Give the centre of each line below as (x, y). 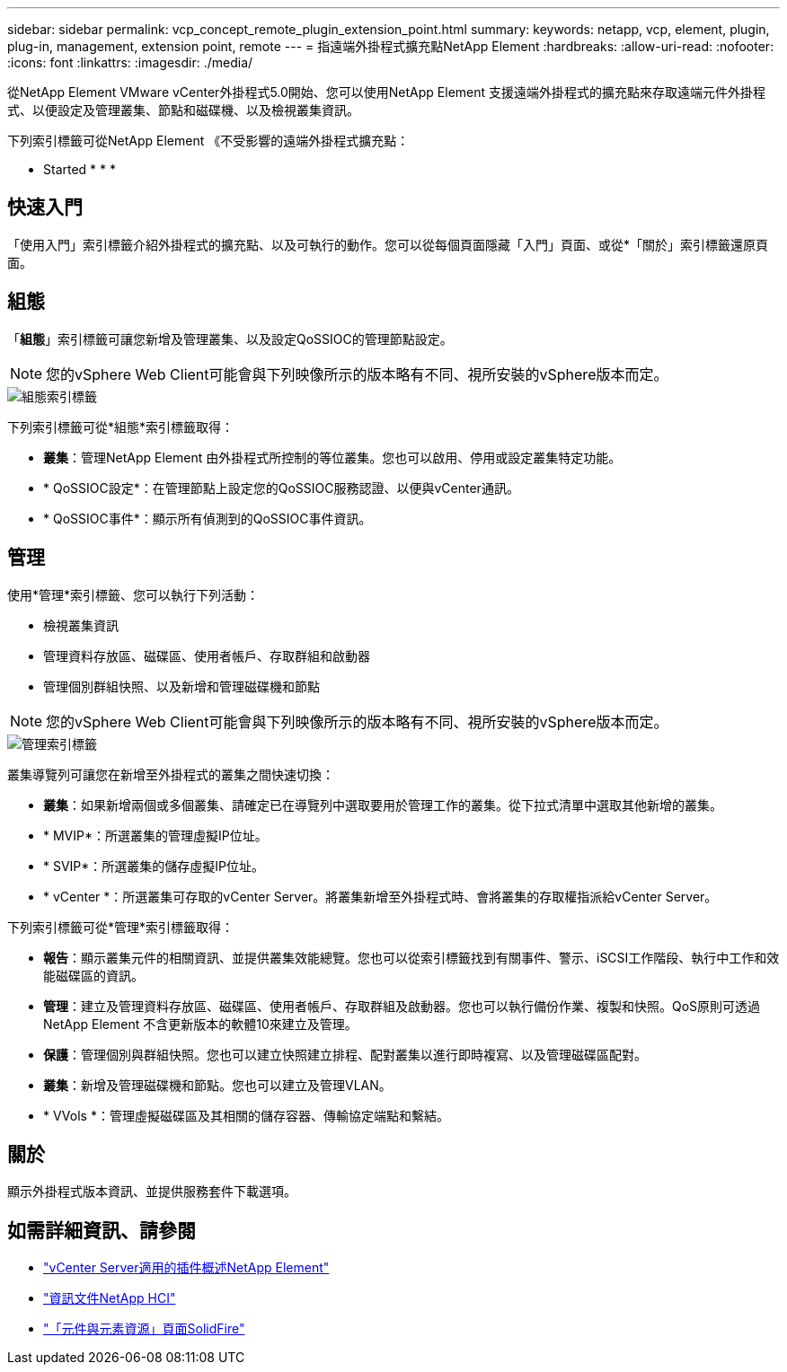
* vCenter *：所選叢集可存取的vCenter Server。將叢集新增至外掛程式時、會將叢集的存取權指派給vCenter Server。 (380, 896)
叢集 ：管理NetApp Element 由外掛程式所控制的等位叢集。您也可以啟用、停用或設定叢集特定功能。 (332, 457)
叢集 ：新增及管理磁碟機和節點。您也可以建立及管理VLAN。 (217, 1085)
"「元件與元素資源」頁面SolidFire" (144, 1329)
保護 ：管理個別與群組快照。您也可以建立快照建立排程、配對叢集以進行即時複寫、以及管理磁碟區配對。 (345, 1054)
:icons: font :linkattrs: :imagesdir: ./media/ (130, 62)
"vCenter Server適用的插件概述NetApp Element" (186, 1268)
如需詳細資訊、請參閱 (102, 1230)
